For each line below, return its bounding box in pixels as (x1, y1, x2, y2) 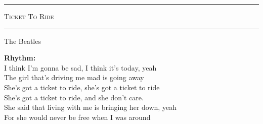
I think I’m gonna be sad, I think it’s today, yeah (4, 62, 157, 73)
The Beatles (4, 35, 41, 46)
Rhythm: (4, 52, 36, 63)
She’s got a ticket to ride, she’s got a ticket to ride (4, 82, 160, 92)
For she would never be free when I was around (4, 111, 151, 122)
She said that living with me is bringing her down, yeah (4, 102, 177, 112)
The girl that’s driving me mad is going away (4, 72, 144, 83)
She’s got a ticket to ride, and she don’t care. (4, 92, 144, 102)
